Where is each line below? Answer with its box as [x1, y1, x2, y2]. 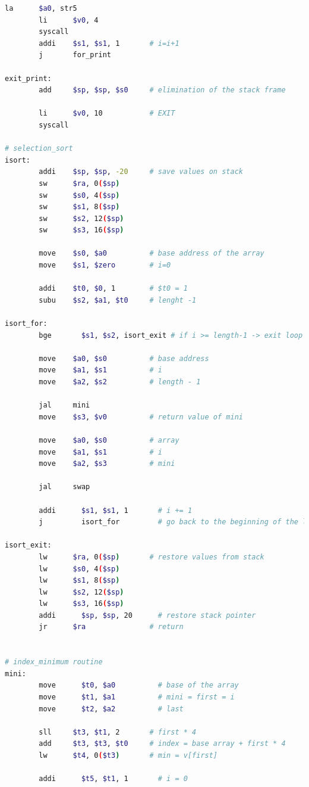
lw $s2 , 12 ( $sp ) [39, 587, 124, 596]
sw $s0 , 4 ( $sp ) [39, 191, 120, 200]
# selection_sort [5, 144, 73, 153]
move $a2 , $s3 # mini [39, 459, 175, 468]
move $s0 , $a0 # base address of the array [39, 249, 264, 258]
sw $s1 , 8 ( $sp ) [39, 203, 120, 211]
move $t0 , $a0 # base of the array [39, 681, 239, 690]
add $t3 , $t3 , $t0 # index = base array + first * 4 [39, 739, 286, 748]
